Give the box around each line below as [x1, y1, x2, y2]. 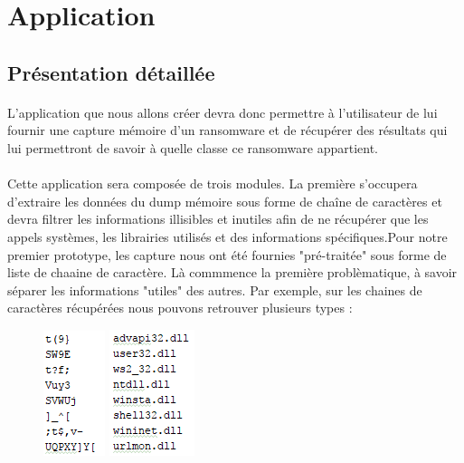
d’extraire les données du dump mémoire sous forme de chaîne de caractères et [7, 191, 442, 210]
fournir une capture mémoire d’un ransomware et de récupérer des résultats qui [7, 121, 448, 140]
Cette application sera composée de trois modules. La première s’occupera [7, 174, 418, 193]
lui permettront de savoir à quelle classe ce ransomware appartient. [7, 138, 379, 157]
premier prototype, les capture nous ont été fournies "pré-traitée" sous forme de [7, 245, 447, 264]
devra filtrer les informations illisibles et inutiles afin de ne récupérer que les [7, 209, 429, 228]
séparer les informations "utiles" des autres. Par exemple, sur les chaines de [7, 280, 422, 299]
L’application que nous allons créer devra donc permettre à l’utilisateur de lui [7, 102, 438, 121]
